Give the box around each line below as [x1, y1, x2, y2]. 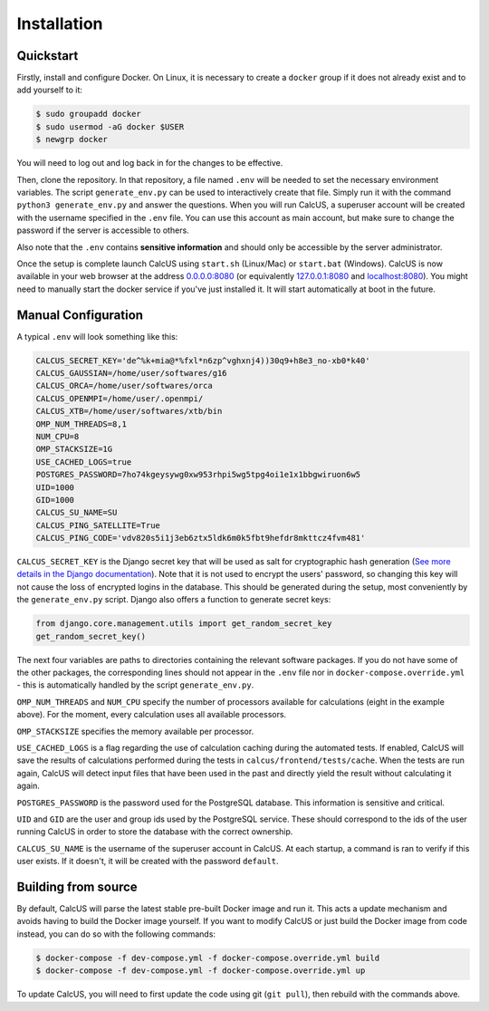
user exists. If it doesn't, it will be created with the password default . [16, 856, 280, 867]
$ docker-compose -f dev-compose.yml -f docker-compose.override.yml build [35, 952, 380, 963]
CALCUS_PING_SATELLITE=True [35, 520, 160, 530]
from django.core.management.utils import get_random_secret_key [35, 619, 332, 629]
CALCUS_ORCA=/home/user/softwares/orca [35, 380, 213, 391]
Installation [16, 14, 103, 34]
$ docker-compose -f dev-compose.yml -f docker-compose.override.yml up [35, 966, 366, 976]
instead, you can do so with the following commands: [16, 929, 216, 939]
